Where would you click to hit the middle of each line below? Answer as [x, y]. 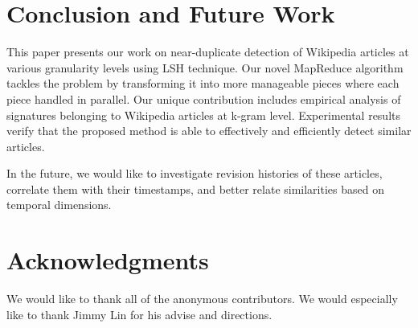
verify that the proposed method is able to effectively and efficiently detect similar [209, 131]
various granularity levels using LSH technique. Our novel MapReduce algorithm [205, 67]
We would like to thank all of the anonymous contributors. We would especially [202, 299]
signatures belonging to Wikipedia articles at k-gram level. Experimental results [204, 115]
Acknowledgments [108, 260]
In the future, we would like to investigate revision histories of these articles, [195, 173]
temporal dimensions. [59, 205]
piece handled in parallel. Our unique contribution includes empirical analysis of [204, 98]
